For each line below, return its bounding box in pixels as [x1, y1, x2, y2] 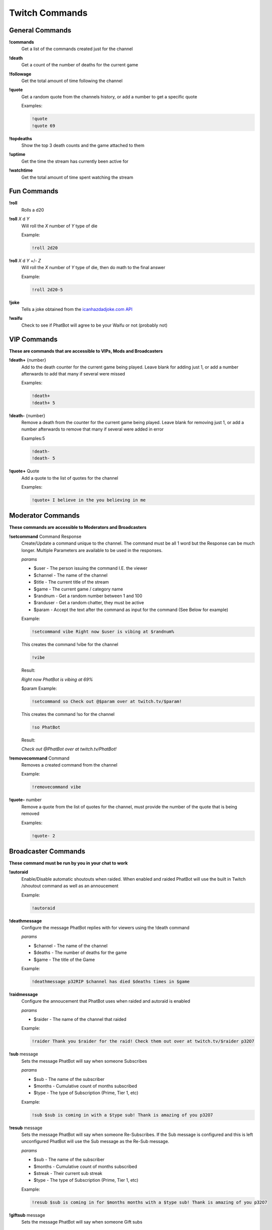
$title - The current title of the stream [33, 579, 109, 585]
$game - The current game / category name [33, 586, 123, 592]
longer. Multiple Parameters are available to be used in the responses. [21, 547, 163, 553]
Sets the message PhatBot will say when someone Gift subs [21, 1219, 142, 1225]
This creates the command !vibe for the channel [21, 642, 119, 647]
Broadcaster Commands [9, 847, 85, 856]
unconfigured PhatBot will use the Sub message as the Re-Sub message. [21, 1138, 169, 1144]
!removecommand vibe [31, 784, 81, 790]
